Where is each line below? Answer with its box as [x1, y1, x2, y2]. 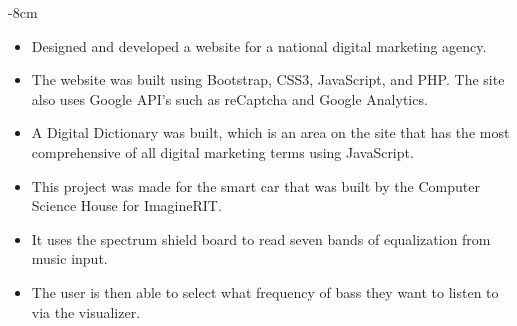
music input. [31, 248, 108, 269]
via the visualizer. [31, 301, 141, 322]
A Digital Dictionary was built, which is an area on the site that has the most [31, 122, 510, 143]
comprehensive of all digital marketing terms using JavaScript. [31, 141, 414, 162]
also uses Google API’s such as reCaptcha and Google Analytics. [31, 88, 428, 109]
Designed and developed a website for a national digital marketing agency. [31, 35, 487, 56]
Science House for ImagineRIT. [31, 195, 222, 216]
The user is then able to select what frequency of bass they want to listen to [31, 281, 499, 302]
